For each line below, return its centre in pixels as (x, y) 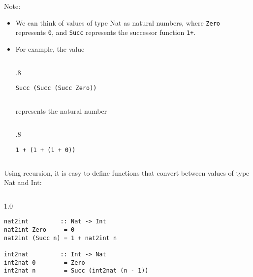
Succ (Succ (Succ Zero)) (56, 88)
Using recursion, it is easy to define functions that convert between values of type (127, 172)
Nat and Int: (23, 182)
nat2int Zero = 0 (39, 230)
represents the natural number (61, 110)
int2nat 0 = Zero (45, 262)
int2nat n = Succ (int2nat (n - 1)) (76, 271)
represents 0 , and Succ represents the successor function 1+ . (106, 32)
